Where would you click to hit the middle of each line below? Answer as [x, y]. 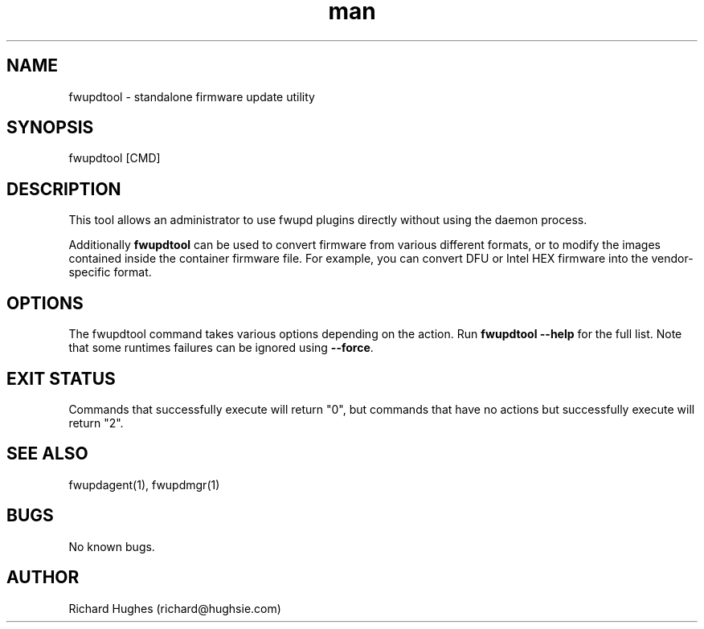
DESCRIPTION [64, 189]
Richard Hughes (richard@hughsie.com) [175, 608]
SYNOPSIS [50, 128]
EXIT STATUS [61, 378]
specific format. [110, 272]
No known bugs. [112, 546]
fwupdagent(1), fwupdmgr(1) [144, 484]
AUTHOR [43, 578]
